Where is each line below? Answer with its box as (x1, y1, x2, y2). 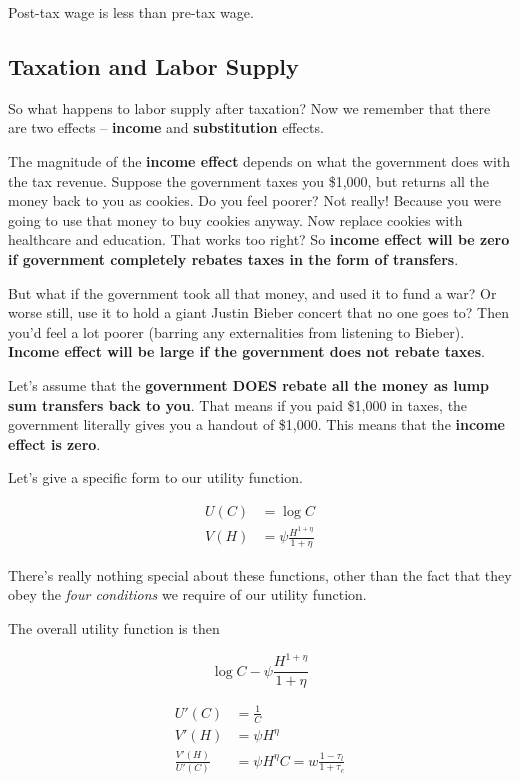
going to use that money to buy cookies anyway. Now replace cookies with (8, 209, 463, 230)
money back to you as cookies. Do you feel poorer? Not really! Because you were (8, 190, 502, 211)
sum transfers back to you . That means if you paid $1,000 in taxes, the (8, 394, 468, 415)
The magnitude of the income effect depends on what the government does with (8, 150, 511, 171)
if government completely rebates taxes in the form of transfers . (8, 248, 459, 269)
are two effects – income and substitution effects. (8, 117, 324, 138)
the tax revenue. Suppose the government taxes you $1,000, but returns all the (8, 170, 490, 191)
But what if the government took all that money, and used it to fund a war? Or (8, 282, 497, 303)
